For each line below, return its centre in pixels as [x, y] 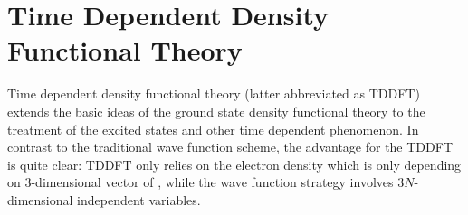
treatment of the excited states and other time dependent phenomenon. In [213, 129]
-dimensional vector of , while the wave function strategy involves [212, 182]
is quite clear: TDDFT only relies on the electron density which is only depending [234, 164]
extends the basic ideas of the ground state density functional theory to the [216, 111]
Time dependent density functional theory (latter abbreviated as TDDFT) [214, 93]
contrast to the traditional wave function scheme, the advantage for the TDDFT [230, 147]
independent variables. [139, 199]
